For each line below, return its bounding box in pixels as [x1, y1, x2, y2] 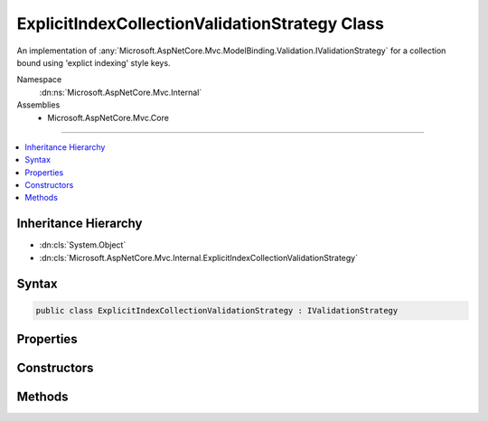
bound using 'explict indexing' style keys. [16, 57, 171, 68]
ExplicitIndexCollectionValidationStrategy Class [16, 14, 384, 33]
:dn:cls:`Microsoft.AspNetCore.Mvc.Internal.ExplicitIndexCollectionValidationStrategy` [39, 252, 359, 263]
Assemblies [16, 99, 61, 110]
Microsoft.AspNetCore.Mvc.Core [47, 112, 169, 123]
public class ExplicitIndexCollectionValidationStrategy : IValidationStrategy [35, 305, 399, 315]
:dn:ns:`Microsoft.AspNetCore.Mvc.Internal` [39, 87, 202, 98]
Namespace [16, 74, 62, 85]
